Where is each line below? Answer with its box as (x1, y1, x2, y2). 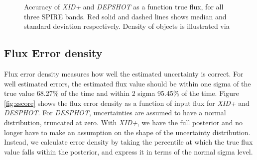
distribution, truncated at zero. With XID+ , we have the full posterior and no (4, 117, 243, 127)
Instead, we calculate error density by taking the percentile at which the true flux (4, 137, 253, 147)
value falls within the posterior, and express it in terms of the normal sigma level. (4, 146, 253, 157)
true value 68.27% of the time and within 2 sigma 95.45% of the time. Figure (4, 88, 239, 98)
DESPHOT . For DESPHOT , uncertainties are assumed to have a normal (4, 107, 226, 118)
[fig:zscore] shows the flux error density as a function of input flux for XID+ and (4, 97, 250, 108)
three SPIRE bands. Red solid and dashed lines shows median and (24, 11, 227, 21)
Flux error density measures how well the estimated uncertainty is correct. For (4, 68, 244, 79)
